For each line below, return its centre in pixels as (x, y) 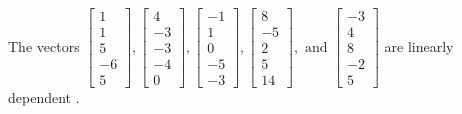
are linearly (419, 45)
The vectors (44, 45)
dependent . (44, 97)
